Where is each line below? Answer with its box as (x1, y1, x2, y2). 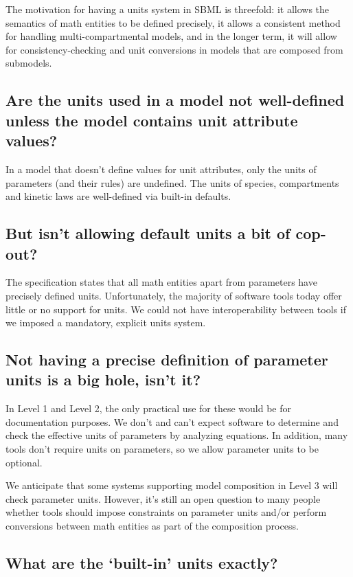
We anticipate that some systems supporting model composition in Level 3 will (5, 478, 338, 493)
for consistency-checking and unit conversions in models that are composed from (5, 42, 343, 56)
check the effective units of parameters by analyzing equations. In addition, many (5, 428, 348, 442)
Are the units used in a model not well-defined (5, 89, 345, 111)
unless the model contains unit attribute (5, 109, 298, 131)
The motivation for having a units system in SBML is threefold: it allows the (5, 2, 330, 16)
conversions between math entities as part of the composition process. (5, 519, 299, 533)
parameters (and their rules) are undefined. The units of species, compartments (5, 175, 339, 190)
